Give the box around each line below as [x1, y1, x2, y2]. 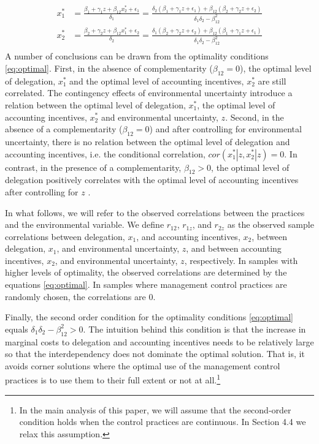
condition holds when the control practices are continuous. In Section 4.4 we [19, 415, 306, 428]
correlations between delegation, [5, 230, 125, 243]
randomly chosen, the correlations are [5, 290, 146, 303]
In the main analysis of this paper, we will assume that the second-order [19, 403, 291, 416]
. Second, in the [225, 110, 284, 123]
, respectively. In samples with [184, 254, 298, 266]
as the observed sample [227, 218, 314, 231]
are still [258, 74, 286, 87]
